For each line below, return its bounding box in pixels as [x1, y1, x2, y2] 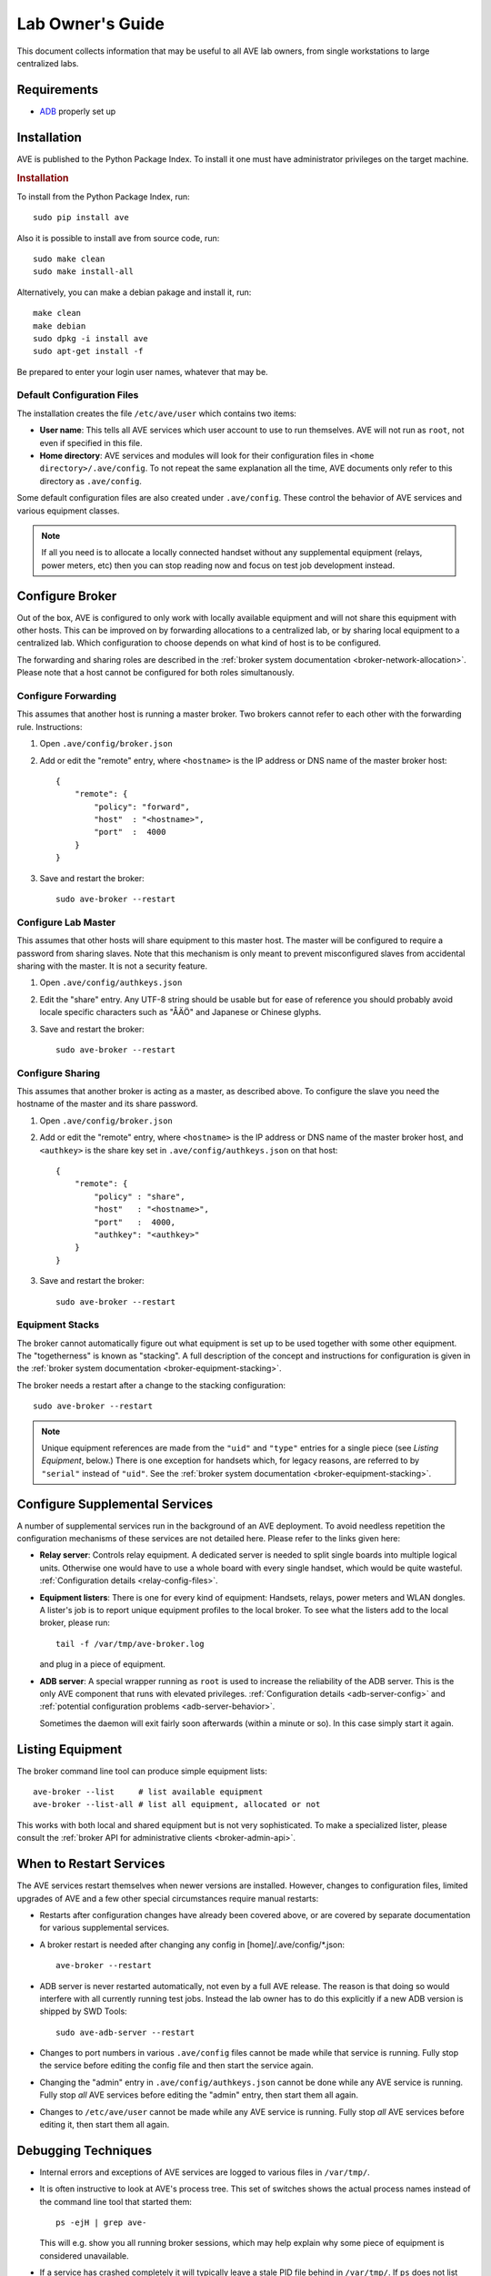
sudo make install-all [33, 267, 135, 277]
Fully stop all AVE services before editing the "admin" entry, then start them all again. [39, 2089, 359, 2100]
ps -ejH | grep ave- [55, 2218, 147, 2228]
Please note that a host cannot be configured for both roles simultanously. [16, 667, 295, 678]
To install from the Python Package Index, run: [16, 191, 190, 202]
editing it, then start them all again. [39, 2119, 170, 2130]
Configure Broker [16, 588, 117, 604]
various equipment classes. [16, 505, 120, 516]
